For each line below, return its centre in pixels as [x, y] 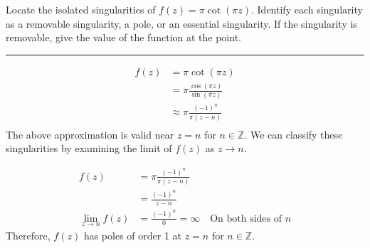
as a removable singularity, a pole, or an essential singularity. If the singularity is [181, 23]
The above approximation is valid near [90, 134]
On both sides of [246, 219]
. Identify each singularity [307, 9]
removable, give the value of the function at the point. [123, 37]
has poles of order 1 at [132, 236]
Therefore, [28, 236]
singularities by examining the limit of [89, 148]
